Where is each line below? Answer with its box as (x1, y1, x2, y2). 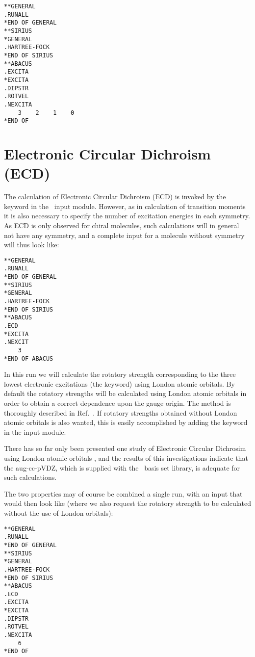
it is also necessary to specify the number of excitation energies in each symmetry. (4, 210, 250, 221)
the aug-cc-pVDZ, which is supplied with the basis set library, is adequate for (4, 462, 240, 473)
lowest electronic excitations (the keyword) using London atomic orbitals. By (4, 378, 235, 389)
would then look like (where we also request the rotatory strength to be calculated (4, 498, 252, 508)
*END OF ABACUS (4, 355, 53, 362)
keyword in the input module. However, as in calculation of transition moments (4, 201, 246, 211)
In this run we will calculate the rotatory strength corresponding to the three (4, 369, 236, 379)
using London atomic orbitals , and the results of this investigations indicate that (4, 453, 248, 463)
